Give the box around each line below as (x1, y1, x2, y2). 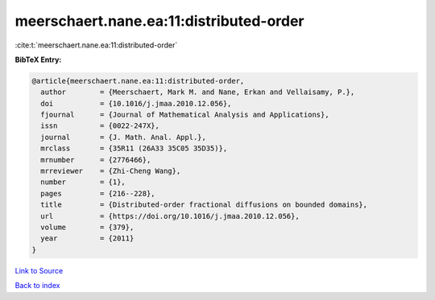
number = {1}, (40, 178, 126, 187)
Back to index (14, 281, 60, 290)
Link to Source (14, 265, 64, 275)
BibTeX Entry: (14, 55, 62, 64)
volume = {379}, (40, 223, 135, 232)
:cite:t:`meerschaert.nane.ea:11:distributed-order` (14, 40, 178, 50)
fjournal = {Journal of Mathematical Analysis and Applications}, (40, 110, 329, 120)
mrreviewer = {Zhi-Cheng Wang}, (40, 166, 181, 176)
